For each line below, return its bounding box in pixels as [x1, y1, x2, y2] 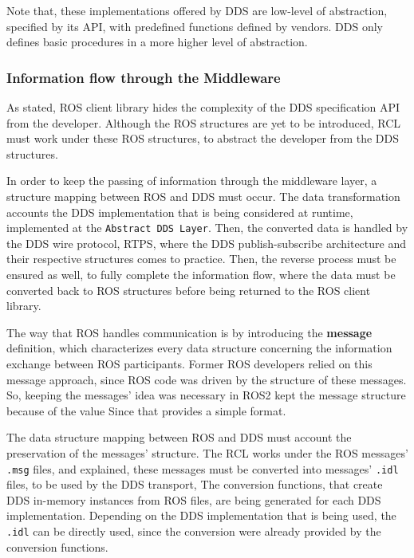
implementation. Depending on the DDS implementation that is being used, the [6, 507, 396, 524]
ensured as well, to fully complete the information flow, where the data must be [6, 266, 396, 282]
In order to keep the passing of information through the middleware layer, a [6, 172, 377, 189]
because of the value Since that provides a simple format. [6, 402, 286, 418]
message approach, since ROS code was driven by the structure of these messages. [6, 371, 407, 387]
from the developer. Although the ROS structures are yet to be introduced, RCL [6, 114, 401, 131]
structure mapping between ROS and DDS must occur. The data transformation [6, 187, 400, 204]
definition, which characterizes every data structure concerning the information [6, 340, 392, 356]
